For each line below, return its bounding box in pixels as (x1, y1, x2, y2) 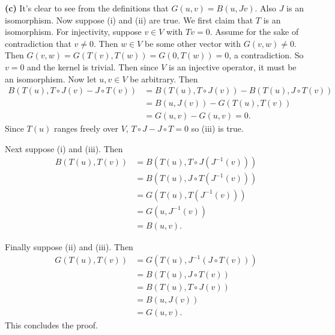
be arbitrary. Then (130, 72, 198, 85)
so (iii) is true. (191, 122, 244, 135)
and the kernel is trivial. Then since (27, 60, 158, 73)
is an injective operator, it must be (169, 60, 297, 73)
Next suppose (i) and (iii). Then (5, 142, 123, 155)
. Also (255, 2, 276, 14)
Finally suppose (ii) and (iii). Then (5, 240, 133, 253)
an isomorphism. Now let (5, 72, 97, 85)
